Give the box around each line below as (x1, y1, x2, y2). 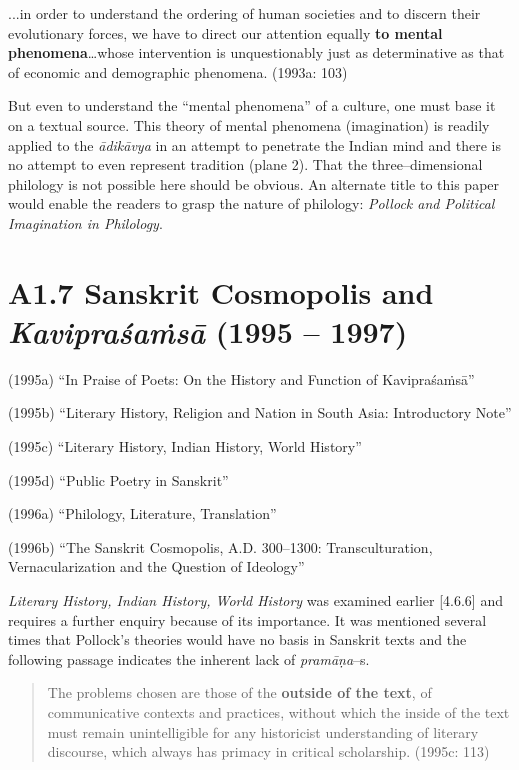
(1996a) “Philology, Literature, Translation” (8, 503, 277, 524)
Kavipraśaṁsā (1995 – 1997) (8, 310, 408, 352)
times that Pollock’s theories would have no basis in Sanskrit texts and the (8, 629, 467, 650)
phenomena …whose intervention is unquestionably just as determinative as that (8, 42, 505, 63)
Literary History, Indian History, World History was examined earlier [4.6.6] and (8, 590, 503, 610)
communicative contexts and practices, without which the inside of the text (47, 701, 510, 722)
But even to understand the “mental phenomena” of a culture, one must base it (8, 95, 496, 116)
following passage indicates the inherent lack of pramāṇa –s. (8, 648, 370, 669)
